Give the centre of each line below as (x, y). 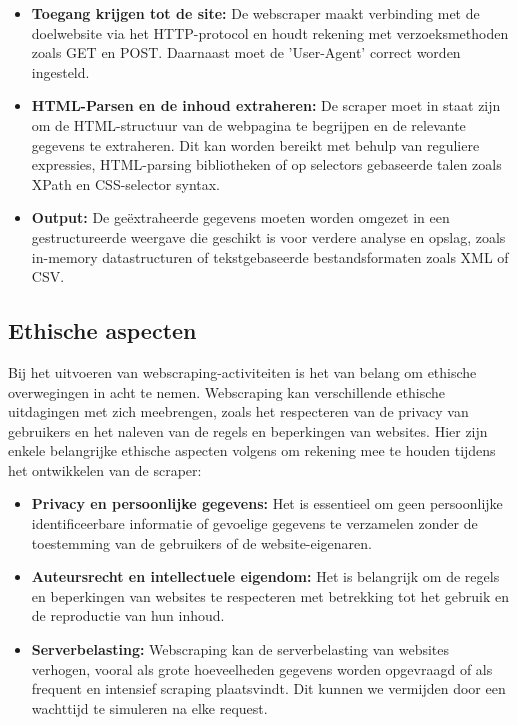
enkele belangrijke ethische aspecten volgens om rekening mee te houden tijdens (252, 450)
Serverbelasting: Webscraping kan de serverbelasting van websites (240, 649)
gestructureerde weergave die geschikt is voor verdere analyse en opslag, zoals (268, 236)
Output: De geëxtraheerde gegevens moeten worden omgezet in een (240, 217)
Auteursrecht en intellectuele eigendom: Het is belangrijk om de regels (265, 576)
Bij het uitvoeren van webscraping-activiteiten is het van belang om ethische (242, 371)
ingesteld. (60, 71)
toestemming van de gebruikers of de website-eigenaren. (201, 542)
